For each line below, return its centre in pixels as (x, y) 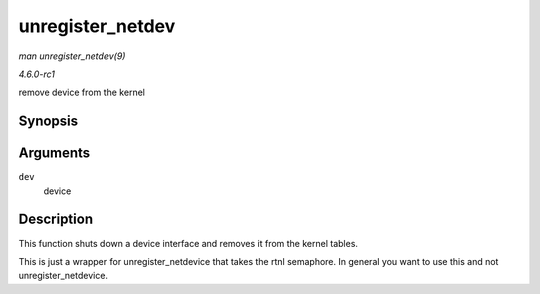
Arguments (54, 153)
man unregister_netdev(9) (72, 56)
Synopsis (48, 121)
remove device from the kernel (81, 92)
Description (56, 219)
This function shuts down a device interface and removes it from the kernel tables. (188, 243)
